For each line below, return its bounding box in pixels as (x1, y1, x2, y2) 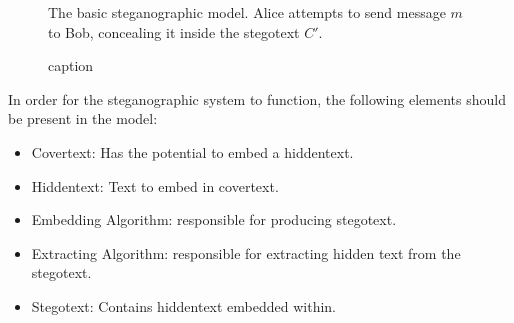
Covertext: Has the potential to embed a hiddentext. (31, 141, 354, 162)
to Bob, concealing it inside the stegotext (48, 21, 300, 42)
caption (48, 55, 94, 76)
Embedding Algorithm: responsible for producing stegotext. (31, 209, 397, 230)
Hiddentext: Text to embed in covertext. (31, 175, 279, 196)
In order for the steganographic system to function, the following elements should (8, 88, 506, 109)
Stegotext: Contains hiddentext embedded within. (31, 295, 337, 316)
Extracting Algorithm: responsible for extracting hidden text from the (31, 242, 461, 263)
